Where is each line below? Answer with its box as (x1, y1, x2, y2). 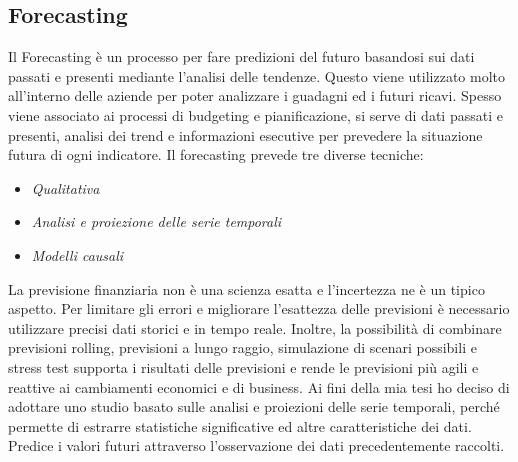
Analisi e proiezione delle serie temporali (31, 211, 282, 232)
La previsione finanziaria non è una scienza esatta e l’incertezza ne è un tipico (8, 278, 485, 299)
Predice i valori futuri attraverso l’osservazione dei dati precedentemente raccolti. (8, 435, 505, 456)
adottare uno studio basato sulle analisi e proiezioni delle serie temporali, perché (8, 396, 500, 417)
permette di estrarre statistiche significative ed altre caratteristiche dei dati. (8, 415, 472, 436)
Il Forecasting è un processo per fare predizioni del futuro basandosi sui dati (8, 46, 475, 67)
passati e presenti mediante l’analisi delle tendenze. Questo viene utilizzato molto (8, 65, 505, 86)
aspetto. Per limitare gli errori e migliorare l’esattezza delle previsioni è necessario (8, 298, 510, 319)
